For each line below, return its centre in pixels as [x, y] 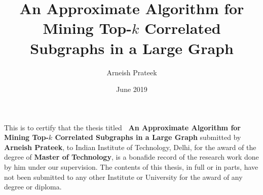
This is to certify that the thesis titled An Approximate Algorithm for [122, 127]
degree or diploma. [33, 187]
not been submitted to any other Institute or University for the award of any [123, 177]
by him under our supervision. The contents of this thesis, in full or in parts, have [131, 167]
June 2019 [132, 89]
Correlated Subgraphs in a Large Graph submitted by [148, 137]
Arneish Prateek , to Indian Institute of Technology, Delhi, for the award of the [130, 147]
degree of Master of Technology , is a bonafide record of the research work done [131, 157]
